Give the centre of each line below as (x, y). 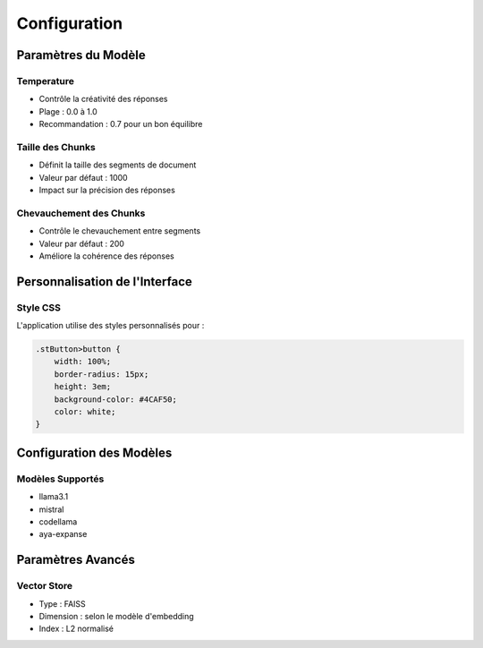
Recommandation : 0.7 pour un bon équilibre (121, 124)
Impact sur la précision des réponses (107, 190)
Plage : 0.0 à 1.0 (68, 111)
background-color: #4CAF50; (116, 399)
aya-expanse (63, 534)
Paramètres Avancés (76, 560)
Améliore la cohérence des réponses (106, 256)
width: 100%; (83, 362)
